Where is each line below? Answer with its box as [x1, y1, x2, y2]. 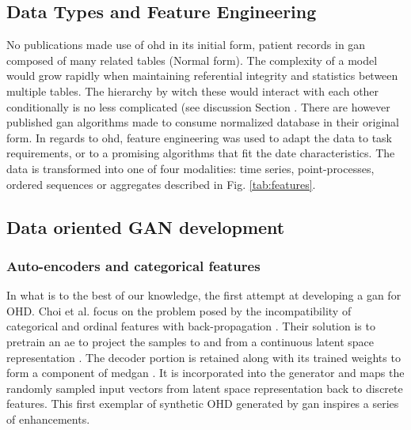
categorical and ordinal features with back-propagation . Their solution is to [6, 318, 375, 334]
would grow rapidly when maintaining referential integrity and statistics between [6, 67, 398, 84]
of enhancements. [6, 410, 90, 427]
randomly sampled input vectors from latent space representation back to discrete [6, 379, 403, 396]
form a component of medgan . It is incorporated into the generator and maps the [6, 364, 405, 381]
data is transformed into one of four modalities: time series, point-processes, [6, 160, 375, 176]
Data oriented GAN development [6, 214, 285, 239]
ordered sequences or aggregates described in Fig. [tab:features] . [6, 175, 316, 192]
